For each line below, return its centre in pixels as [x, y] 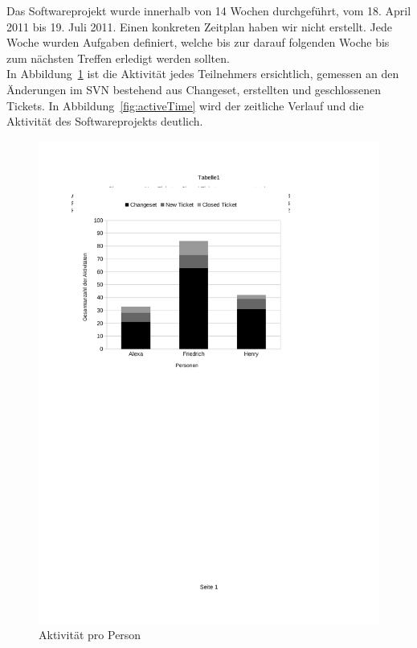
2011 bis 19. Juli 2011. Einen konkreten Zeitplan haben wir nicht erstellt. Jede [199, 26]
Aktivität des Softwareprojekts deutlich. [105, 121]
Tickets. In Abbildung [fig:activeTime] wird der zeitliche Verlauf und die [185, 105]
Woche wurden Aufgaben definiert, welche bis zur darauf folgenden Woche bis [198, 42]
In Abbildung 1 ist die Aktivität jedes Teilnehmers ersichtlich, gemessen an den [203, 74]
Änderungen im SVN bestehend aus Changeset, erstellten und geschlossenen [194, 89]
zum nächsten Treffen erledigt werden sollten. [118, 58]
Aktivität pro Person [90, 635]
